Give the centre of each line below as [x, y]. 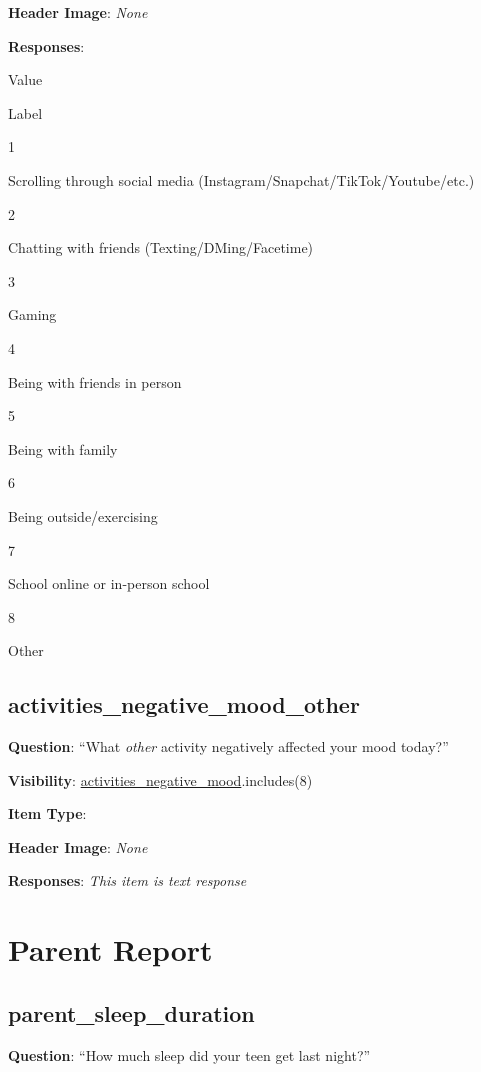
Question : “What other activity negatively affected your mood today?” [228, 746]
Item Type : [47, 813]
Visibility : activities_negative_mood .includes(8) [160, 779]
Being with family [63, 448]
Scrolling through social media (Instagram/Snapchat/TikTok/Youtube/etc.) [241, 179]
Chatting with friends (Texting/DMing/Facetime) [161, 247]
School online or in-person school [109, 583]
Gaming [32, 314]
